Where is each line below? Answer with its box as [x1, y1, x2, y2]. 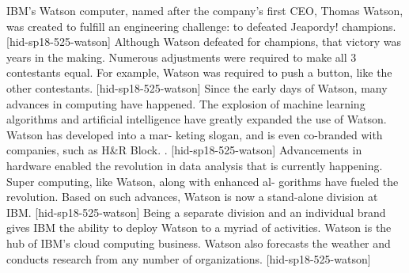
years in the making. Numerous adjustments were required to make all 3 [6, 48, 357, 65]
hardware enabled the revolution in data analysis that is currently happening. [6, 157, 383, 173]
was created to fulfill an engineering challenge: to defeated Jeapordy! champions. [6, 17, 396, 34]
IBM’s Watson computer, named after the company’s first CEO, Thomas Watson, [6, 2, 403, 18]
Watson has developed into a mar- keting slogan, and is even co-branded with [6, 126, 383, 142]
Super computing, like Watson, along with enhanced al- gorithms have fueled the [6, 173, 399, 189]
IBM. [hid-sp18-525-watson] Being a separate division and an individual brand [6, 203, 386, 220]
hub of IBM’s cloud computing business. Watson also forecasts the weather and [6, 234, 391, 251]
